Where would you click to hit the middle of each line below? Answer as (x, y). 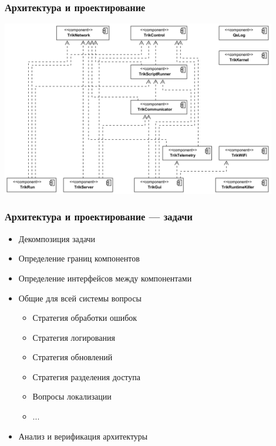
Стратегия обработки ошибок (85, 318)
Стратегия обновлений (73, 357)
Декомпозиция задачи (57, 238)
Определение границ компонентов (79, 258)
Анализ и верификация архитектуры (83, 436)
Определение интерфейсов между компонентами (105, 278)
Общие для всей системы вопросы (80, 298)
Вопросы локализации (72, 396)
